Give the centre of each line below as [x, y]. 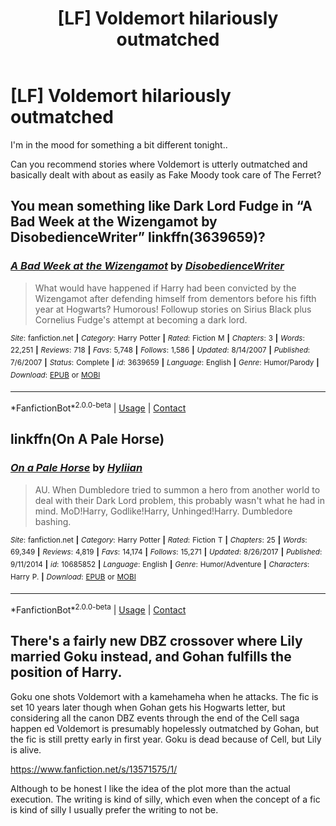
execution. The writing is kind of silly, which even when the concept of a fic [165, 799]
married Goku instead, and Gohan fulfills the [151, 657]
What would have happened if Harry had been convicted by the [165, 288]
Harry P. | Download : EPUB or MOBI [73, 577]
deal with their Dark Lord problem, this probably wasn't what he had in [179, 500]
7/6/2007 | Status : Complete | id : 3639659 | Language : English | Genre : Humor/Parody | [165, 362]
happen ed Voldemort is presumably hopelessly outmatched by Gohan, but [165, 728]
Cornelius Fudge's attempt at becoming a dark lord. [141, 319]
